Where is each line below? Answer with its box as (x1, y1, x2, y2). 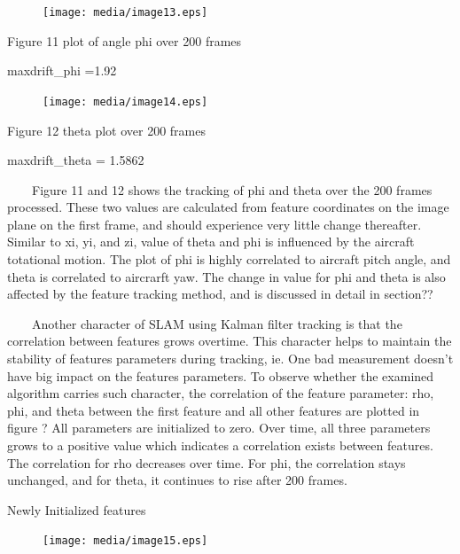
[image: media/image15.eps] (43, 534, 208, 548)
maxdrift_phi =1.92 (7, 61, 117, 80)
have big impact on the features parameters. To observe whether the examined (7, 366, 434, 385)
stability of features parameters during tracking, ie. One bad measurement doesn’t (7, 349, 454, 368)
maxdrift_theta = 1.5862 (7, 151, 144, 169)
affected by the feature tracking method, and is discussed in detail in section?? (7, 285, 433, 303)
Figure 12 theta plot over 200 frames (7, 121, 206, 139)
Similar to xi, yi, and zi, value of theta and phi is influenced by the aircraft (7, 232, 415, 251)
